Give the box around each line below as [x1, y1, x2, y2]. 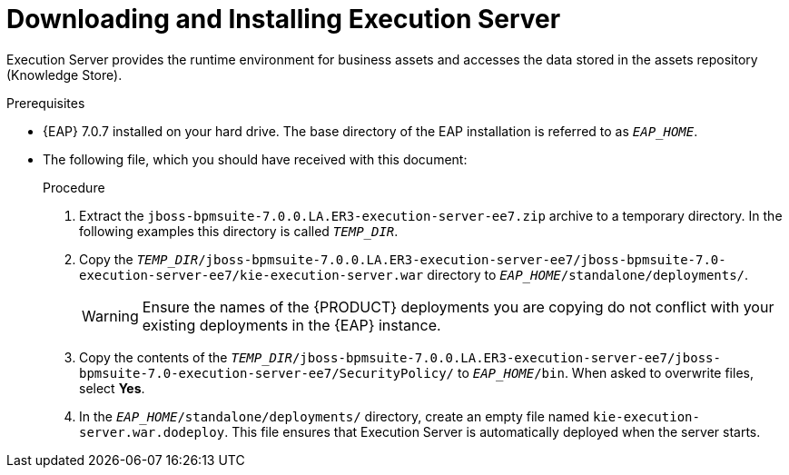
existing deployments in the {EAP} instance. [142, 315, 441, 334]
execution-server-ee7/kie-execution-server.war [79, 267, 424, 282]
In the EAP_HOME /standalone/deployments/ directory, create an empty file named [79, 408, 589, 424]
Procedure [43, 179, 105, 195]
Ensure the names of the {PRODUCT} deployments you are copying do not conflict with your [142, 297, 774, 316]
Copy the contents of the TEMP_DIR [79, 349, 292, 365]
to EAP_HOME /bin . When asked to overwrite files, [457, 364, 754, 381]
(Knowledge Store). [6, 66, 123, 83]
